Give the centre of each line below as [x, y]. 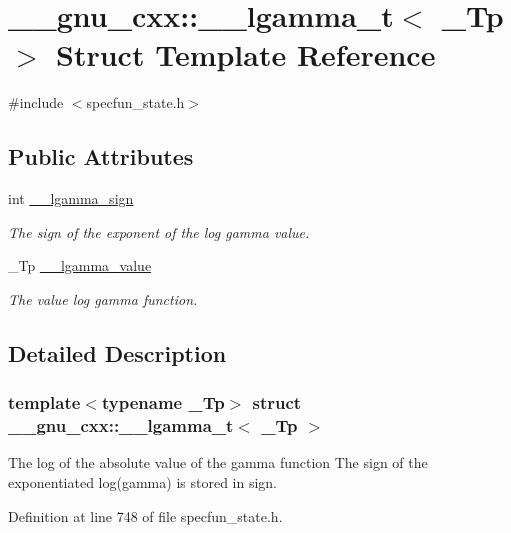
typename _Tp [163, 402]
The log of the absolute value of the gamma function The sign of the [218, 462]
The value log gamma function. [103, 298]
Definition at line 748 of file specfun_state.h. [145, 515]
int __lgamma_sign [71, 198]
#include [36, 102]
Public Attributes [101, 156]
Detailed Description [117, 352]
